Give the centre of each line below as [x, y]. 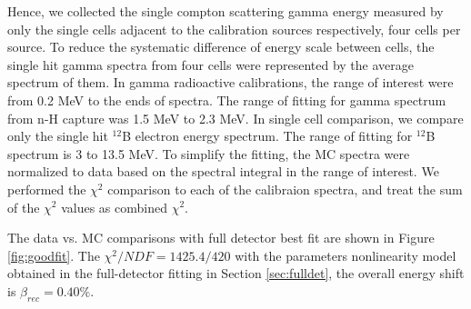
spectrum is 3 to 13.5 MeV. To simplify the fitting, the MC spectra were [209, 153]
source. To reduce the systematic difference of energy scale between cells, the [221, 47]
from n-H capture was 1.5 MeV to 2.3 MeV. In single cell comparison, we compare [235, 118]
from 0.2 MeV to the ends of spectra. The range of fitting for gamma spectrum [227, 100]
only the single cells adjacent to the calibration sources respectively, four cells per [234, 29]
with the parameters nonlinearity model [346, 255]
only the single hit [58, 136]
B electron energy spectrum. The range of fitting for [267, 136]
